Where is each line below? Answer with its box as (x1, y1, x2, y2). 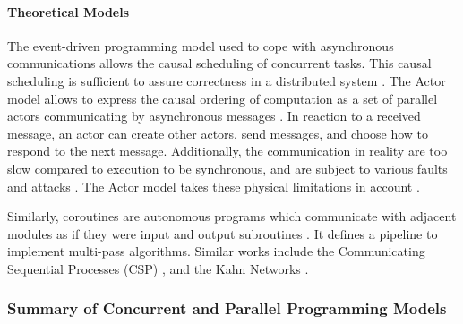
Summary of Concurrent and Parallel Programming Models (7, 297, 447, 320)
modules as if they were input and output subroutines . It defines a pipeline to (7, 224, 438, 243)
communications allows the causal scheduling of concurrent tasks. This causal (7, 54, 432, 72)
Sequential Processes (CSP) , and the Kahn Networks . (7, 259, 309, 277)
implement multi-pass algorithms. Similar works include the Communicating (7, 242, 425, 260)
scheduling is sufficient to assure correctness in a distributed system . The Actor (7, 71, 446, 90)
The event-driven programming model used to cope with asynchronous (7, 36, 394, 55)
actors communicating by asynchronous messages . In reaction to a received (7, 107, 421, 125)
